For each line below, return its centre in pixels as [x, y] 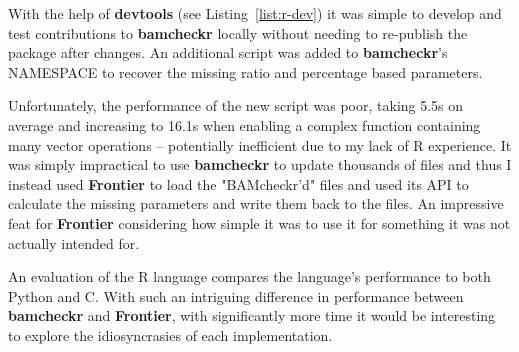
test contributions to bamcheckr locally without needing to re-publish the [238, 32]
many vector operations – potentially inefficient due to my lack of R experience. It [260, 144]
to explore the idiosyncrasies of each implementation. [170, 334]
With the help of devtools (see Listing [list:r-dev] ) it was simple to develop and [255, 13]
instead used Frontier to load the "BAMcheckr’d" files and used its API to [238, 183]
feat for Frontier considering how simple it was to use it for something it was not [259, 222]
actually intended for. [74, 242]
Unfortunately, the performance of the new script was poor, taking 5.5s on [236, 105]
